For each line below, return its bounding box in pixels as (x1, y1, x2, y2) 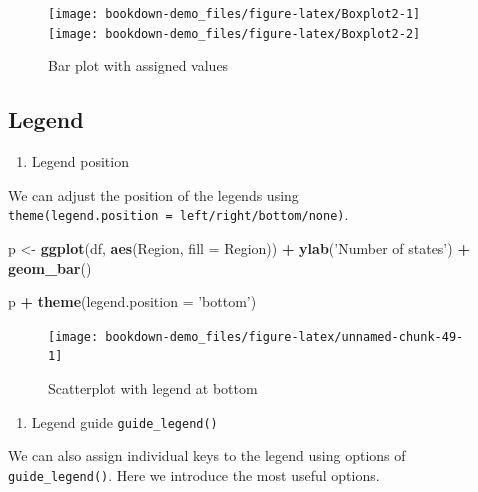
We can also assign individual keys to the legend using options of (8, 445, 406, 466)
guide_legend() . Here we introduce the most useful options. (8, 464, 380, 485)
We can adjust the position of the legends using (8, 184, 299, 205)
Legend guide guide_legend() (31, 411, 218, 432)
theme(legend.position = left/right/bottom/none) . (8, 204, 349, 225)
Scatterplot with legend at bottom (48, 378, 258, 399)
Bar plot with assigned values (48, 55, 229, 76)
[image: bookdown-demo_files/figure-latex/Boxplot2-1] (48, 7, 421, 21)
